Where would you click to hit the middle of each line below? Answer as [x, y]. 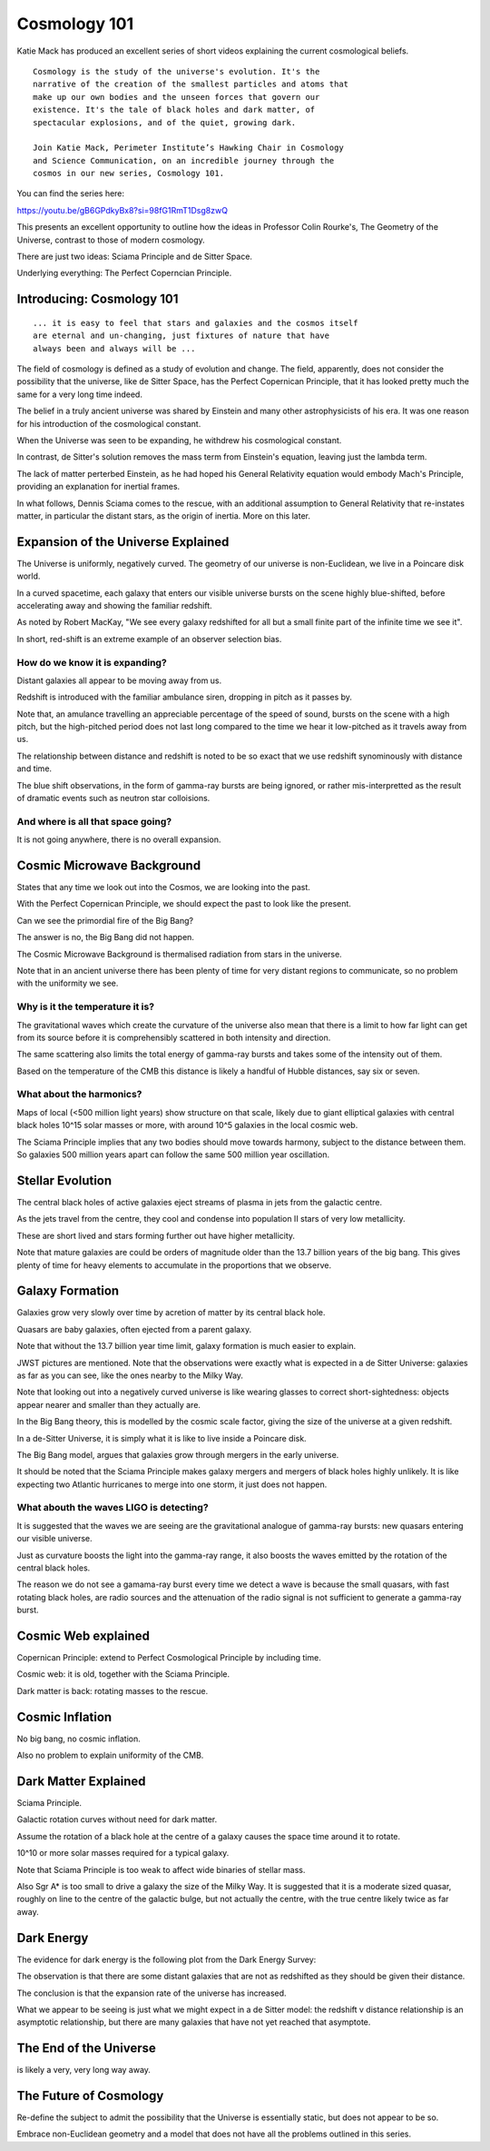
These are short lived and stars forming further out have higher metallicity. [156, 1235]
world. [29, 576]
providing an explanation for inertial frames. [98, 487]
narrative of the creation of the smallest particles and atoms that [191, 84]
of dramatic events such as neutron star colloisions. [113, 798]
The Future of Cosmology [90, 2096]
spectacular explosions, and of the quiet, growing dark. [165, 122]
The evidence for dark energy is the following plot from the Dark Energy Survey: [167, 1959]
